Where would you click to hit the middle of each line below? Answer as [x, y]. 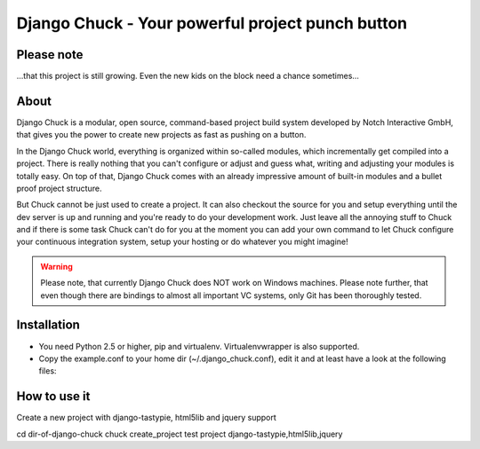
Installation [48, 325]
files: [48, 371]
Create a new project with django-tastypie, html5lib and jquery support [147, 418]
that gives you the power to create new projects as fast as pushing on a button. [161, 135]
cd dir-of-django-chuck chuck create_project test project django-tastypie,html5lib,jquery [180, 434]
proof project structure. [59, 188]
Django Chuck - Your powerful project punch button [212, 23]
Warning [56, 266]
